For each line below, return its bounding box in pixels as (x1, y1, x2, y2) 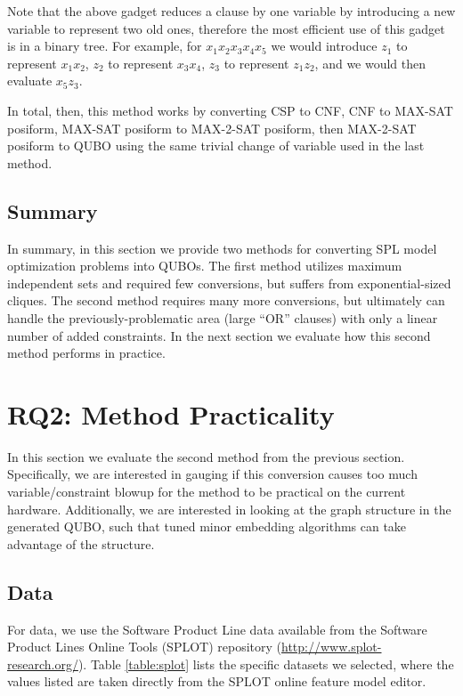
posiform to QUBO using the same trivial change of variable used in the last (7, 136, 425, 155)
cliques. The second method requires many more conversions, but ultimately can (7, 291, 445, 310)
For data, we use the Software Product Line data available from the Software (7, 619, 427, 638)
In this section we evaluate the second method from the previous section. (7, 447, 405, 465)
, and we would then (314, 53, 426, 72)
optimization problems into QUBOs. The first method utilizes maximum (7, 256, 402, 275)
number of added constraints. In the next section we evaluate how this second (7, 326, 431, 344)
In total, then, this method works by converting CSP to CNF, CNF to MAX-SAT (7, 101, 453, 119)
